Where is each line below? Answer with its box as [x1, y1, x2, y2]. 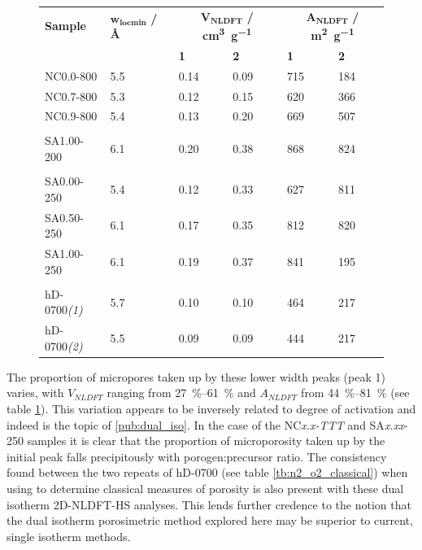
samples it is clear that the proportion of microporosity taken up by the [27, 432, 385, 449]
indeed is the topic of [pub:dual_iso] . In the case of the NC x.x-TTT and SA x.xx [7, 416, 404, 433]
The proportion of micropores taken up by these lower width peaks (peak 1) [7, 368, 385, 385]
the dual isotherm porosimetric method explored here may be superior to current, [7, 512, 413, 529]
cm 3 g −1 [202, 24, 252, 43]
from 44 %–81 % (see [301, 384, 410, 401]
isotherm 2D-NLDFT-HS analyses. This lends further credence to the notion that [7, 495, 411, 513]
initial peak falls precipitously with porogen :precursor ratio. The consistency [7, 447, 387, 465]
